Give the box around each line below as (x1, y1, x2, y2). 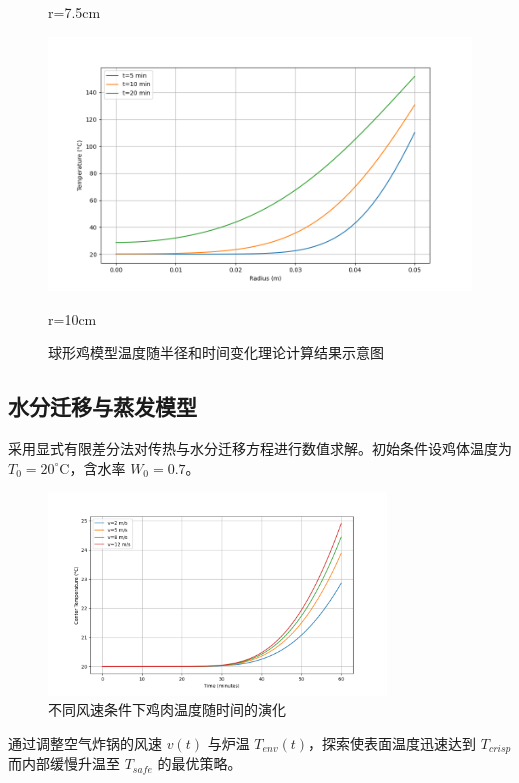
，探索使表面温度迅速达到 (308, 732, 477, 753)
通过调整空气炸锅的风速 (8, 732, 162, 753)
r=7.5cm (48, 2, 101, 22)
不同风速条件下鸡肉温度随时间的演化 (48, 699, 286, 720)
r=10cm (48, 308, 97, 329)
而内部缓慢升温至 (8, 753, 120, 774)
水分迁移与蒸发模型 (8, 391, 197, 422)
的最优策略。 (157, 753, 242, 774)
